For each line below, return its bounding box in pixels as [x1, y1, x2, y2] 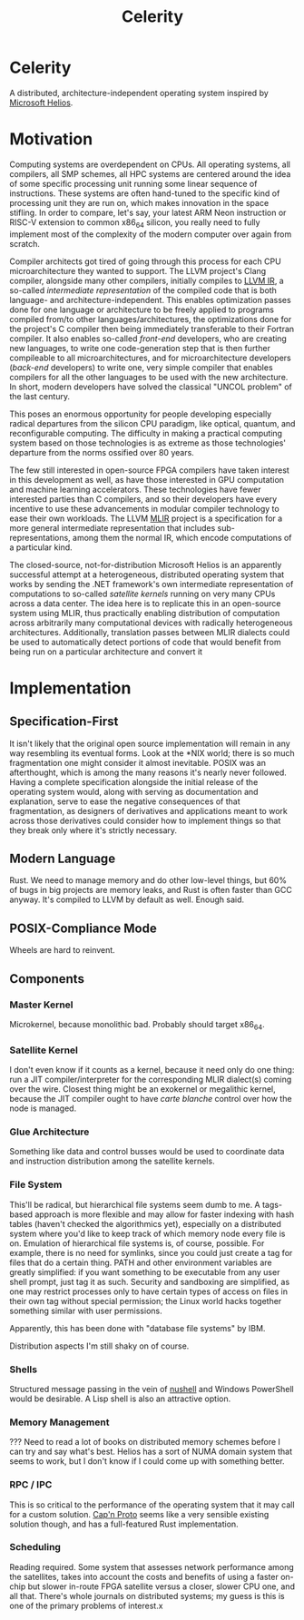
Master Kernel [9, 998, 74, 1011]
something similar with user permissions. [9, 1305, 162, 1316]
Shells [9, 1363, 38, 1376]
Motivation [9, 129, 93, 150]
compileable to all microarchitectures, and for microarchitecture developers [9, 352, 292, 363]
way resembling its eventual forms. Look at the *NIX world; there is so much [9, 747, 295, 759]
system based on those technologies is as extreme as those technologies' [9, 437, 287, 448]
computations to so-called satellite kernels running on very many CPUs [9, 588, 276, 599]
